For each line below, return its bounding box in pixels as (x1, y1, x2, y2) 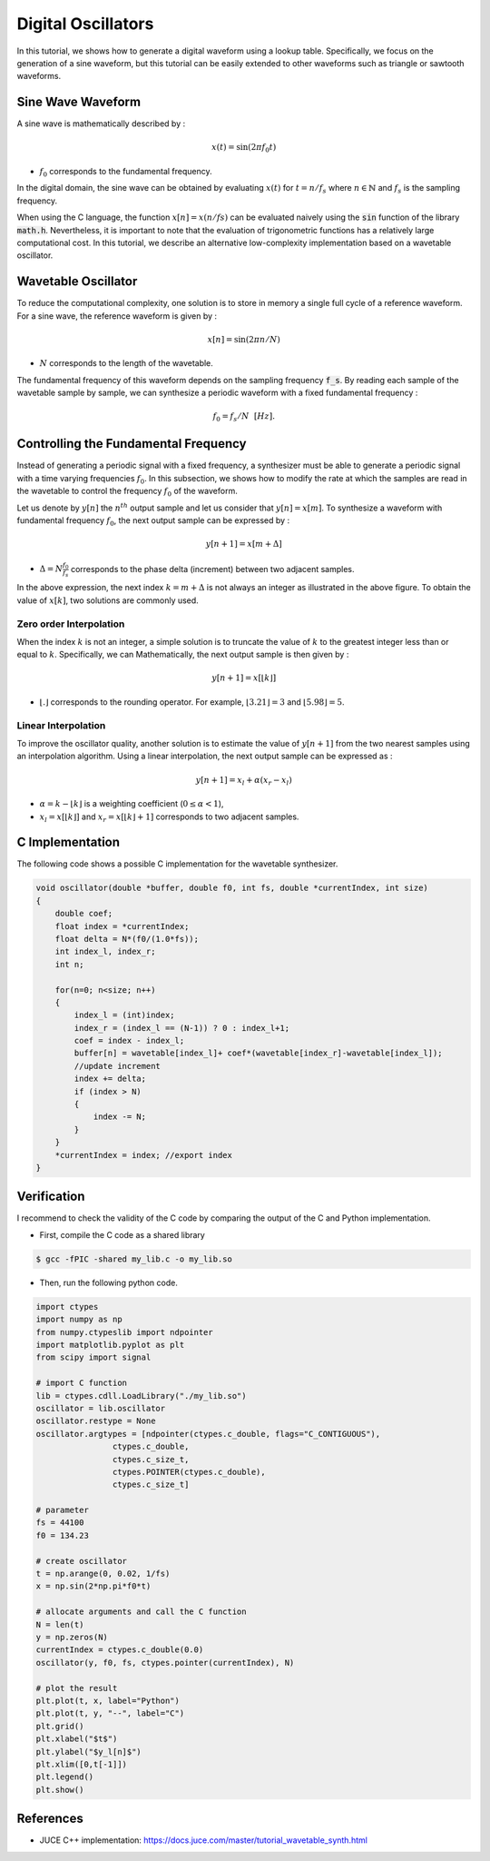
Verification (16, 1189, 85, 1204)
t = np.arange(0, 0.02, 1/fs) (35, 1569, 171, 1579)
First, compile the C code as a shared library (39, 1229, 206, 1240)
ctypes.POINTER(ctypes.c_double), (112, 1467, 267, 1477)
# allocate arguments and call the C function (35, 1607, 247, 1617)
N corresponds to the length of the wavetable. (39, 358, 213, 369)
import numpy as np (35, 1314, 122, 1325)
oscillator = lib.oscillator (35, 1403, 166, 1413)
